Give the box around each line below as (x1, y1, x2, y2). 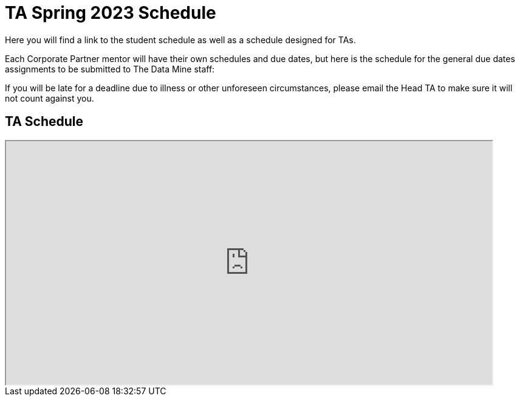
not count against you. (5, 92, 94, 103)
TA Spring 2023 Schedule (5, 2, 216, 23)
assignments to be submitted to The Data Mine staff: (5, 63, 215, 74)
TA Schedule (5, 114, 84, 130)
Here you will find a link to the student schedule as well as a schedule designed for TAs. (5, 34, 356, 45)
